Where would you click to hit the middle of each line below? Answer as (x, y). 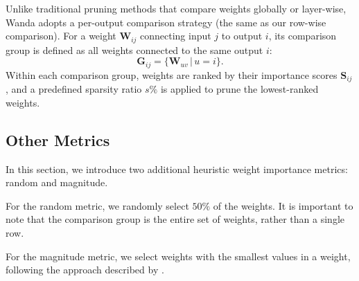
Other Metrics (58, 139)
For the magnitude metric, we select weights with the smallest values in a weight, (178, 256)
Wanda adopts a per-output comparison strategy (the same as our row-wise (166, 22)
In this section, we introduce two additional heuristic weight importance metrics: (177, 169)
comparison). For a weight (61, 36)
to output (242, 36)
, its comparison (303, 36)
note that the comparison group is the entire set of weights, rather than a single (175, 219)
